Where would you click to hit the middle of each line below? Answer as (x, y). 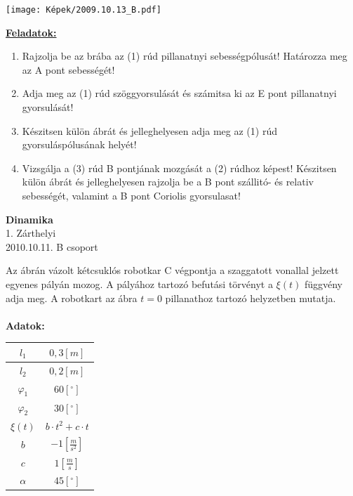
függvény (324, 283)
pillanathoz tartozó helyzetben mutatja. (251, 298)
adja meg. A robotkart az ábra (72, 298)
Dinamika (29, 219)
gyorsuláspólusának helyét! (79, 144)
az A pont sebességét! (68, 69)
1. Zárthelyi (31, 233)
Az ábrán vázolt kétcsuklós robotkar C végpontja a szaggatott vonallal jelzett (172, 270)
